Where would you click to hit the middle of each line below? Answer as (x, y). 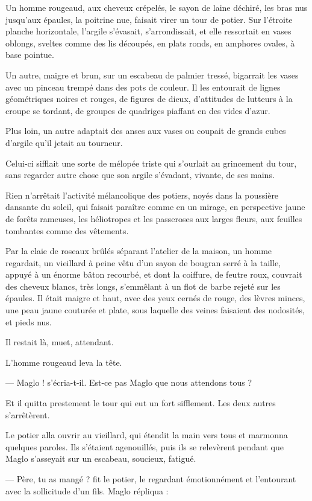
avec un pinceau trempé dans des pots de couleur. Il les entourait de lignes (143, 87)
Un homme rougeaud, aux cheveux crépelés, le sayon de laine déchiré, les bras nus (157, 7)
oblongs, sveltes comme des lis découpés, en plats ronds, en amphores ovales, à (150, 43)
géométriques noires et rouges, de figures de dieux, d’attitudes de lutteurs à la (149, 99)
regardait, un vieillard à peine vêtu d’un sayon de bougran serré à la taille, (143, 262)
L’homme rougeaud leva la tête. (64, 362)
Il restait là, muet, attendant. (60, 342)
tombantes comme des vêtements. (67, 230)
